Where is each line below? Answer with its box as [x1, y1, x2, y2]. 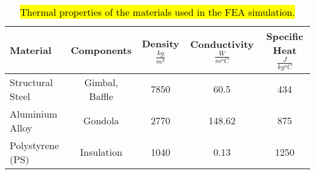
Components [70, 42, 132, 57]
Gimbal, [84, 75, 118, 89]
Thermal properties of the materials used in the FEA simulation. [20, 5, 295, 19]
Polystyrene [10, 138, 59, 152]
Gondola [83, 113, 119, 128]
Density [142, 36, 179, 50]
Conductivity [190, 37, 254, 51]
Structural [10, 75, 53, 89]
